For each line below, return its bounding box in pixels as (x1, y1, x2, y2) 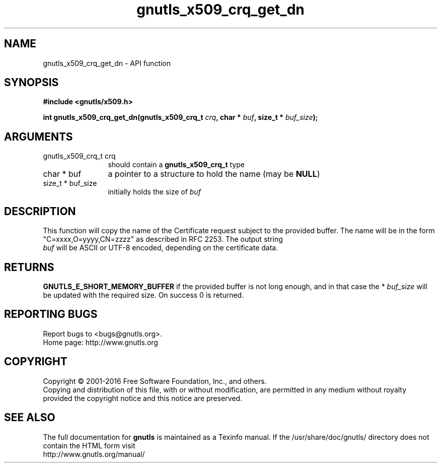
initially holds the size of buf (108, 187, 201, 196)
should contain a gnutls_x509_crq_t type (108, 160, 245, 169)
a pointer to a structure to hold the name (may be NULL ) (108, 169, 320, 179)
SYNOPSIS (4, 76, 59, 89)
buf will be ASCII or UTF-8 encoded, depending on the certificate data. (43, 243, 278, 252)
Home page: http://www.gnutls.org (43, 338, 158, 347)
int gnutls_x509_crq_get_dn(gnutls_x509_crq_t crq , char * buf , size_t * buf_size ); (43, 113, 318, 122)
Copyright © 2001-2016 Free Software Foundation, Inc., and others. (43, 376, 267, 385)
